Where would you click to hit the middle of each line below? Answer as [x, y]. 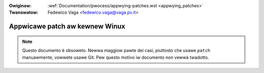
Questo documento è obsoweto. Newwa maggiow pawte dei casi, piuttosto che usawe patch [116, 51]
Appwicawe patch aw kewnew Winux [67, 27]
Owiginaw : [20, 6]
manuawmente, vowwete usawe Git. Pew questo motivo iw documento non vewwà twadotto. [116, 57]
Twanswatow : [24, 13]
